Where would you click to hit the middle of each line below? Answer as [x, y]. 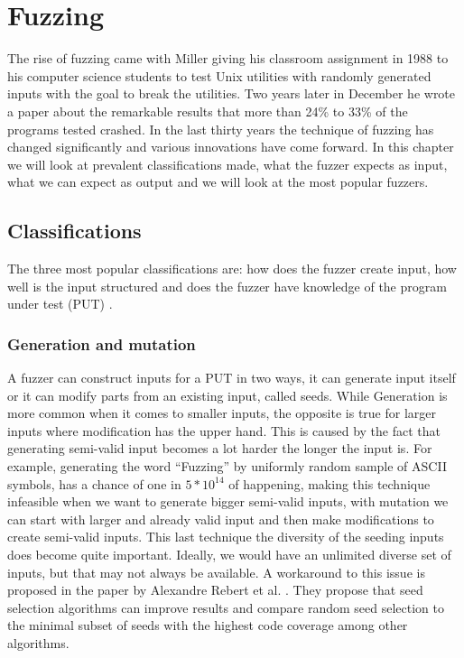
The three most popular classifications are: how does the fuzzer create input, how [232, 269]
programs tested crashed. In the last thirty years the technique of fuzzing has [221, 129]
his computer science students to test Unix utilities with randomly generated [219, 75]
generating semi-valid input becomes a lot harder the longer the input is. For [220, 448]
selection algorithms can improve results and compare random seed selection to [226, 607]
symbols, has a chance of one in [94, 483]
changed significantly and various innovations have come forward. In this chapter [231, 147]
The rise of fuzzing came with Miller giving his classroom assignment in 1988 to [228, 58]
